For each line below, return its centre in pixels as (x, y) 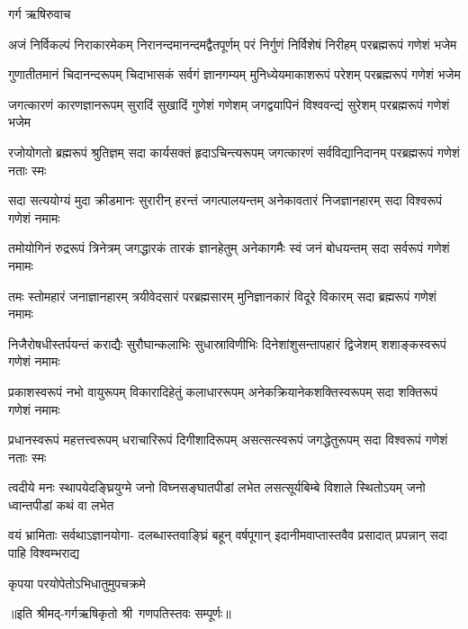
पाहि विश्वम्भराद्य (44, 553)
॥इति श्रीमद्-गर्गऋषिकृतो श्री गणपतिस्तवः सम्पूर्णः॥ (120, 613)
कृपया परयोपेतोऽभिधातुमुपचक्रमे (77, 583)
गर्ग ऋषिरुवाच (40, 13)
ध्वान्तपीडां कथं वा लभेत (61, 504)
